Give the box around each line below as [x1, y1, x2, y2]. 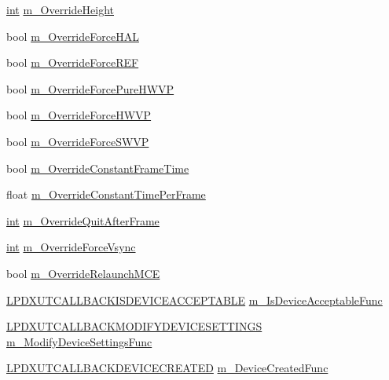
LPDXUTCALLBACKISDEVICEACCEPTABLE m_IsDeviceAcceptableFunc [6, 291, 383, 308]
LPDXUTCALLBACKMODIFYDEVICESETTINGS [6, 318, 262, 334]
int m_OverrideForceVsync [6, 239, 136, 255]
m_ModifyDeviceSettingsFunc [6, 333, 152, 349]
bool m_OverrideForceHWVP [6, 107, 152, 123]
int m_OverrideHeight [6, 2, 114, 17]
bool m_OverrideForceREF [6, 54, 139, 71]
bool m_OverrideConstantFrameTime [6, 159, 189, 176]
